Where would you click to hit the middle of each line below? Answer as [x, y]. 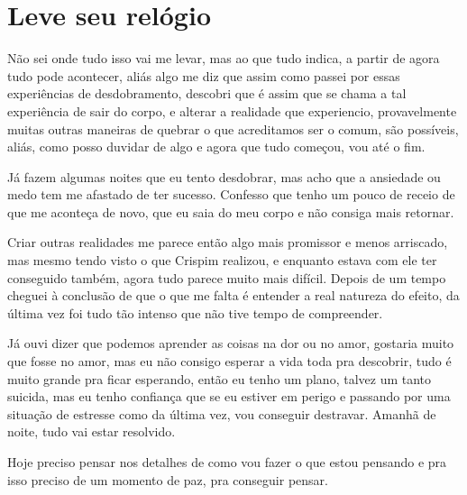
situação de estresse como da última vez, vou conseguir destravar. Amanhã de [222, 413]
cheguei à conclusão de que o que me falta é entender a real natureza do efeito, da [233, 295]
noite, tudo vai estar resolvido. [92, 431]
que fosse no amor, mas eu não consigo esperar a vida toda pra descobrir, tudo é [229, 361]
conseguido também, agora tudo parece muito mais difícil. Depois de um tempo [227, 277]
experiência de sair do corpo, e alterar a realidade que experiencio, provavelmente [232, 110]
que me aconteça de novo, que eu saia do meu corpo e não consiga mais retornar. [231, 211]
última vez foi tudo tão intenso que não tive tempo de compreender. [195, 312]
